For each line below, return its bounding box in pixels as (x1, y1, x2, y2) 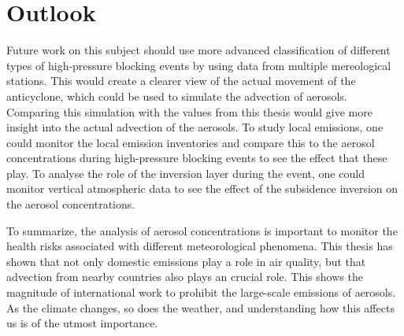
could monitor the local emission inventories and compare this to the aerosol (6, 134, 375, 150)
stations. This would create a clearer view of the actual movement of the (6, 72, 356, 89)
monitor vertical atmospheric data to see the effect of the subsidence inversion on (6, 180, 398, 197)
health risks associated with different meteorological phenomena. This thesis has (6, 238, 393, 254)
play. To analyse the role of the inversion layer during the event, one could (6, 164, 365, 181)
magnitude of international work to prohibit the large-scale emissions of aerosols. (6, 284, 396, 301)
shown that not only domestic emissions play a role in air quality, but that (6, 253, 366, 269)
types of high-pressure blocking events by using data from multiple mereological (6, 57, 391, 73)
